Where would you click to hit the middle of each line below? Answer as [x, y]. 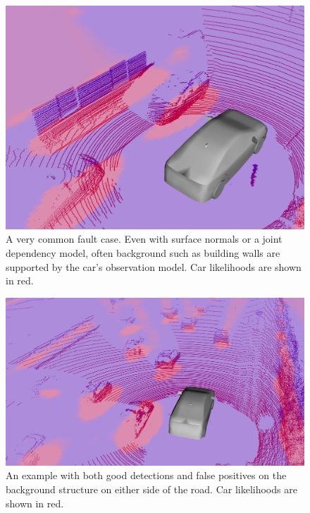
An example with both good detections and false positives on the [146, 475]
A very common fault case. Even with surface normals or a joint [144, 239]
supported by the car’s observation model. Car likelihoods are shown [154, 266]
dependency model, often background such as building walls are [143, 252]
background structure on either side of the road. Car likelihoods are [151, 489]
